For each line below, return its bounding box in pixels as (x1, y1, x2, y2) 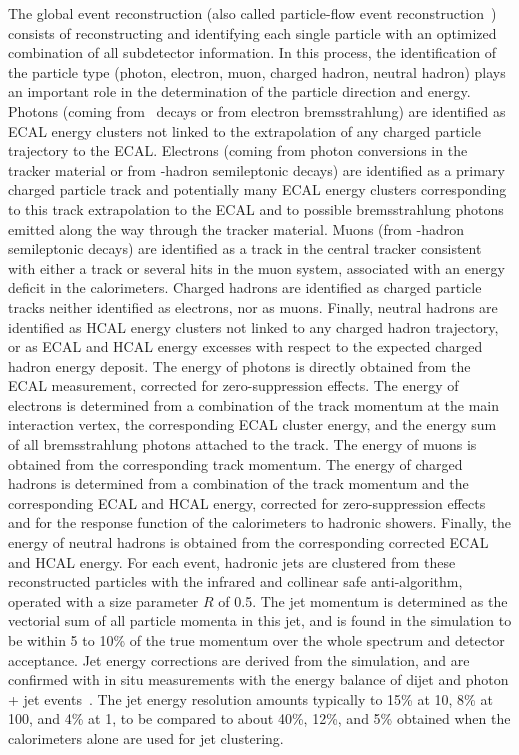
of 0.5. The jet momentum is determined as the (218, 590, 508, 611)
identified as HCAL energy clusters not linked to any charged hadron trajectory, (8, 316, 499, 337)
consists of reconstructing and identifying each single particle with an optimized (8, 22, 497, 43)
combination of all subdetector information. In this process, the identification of (8, 42, 497, 63)
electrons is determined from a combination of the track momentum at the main (8, 394, 500, 415)
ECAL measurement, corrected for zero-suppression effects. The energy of (8, 375, 459, 396)
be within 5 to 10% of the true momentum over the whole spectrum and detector (8, 630, 505, 650)
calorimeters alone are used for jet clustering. (8, 727, 284, 748)
